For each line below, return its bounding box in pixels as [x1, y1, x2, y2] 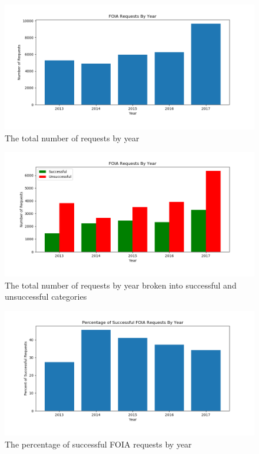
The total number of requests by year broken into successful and [5, 279, 237, 291]
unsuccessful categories [5, 290, 87, 303]
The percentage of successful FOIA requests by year [5, 438, 192, 450]
